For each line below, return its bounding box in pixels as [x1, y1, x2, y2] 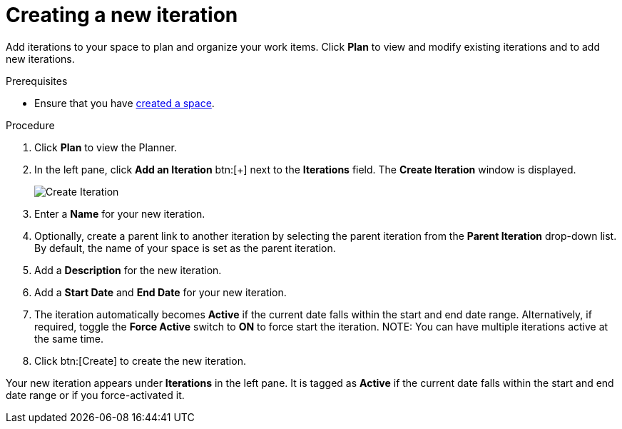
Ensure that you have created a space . [34, 96, 215, 109]
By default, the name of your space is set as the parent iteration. [34, 241, 336, 254]
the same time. [34, 332, 104, 345]
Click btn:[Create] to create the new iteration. [34, 354, 246, 367]
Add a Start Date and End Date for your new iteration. [34, 286, 287, 298]
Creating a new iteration [6, 3, 238, 27]
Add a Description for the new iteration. [34, 263, 222, 276]
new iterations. [6, 52, 75, 65]
